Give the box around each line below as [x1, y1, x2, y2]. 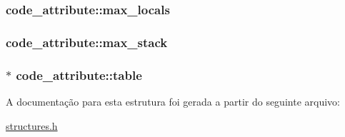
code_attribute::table [16, 66, 142, 83]
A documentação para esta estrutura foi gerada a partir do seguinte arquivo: [6, 93, 340, 108]
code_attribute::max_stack [6, 33, 168, 51]
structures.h [6, 118, 58, 133]
